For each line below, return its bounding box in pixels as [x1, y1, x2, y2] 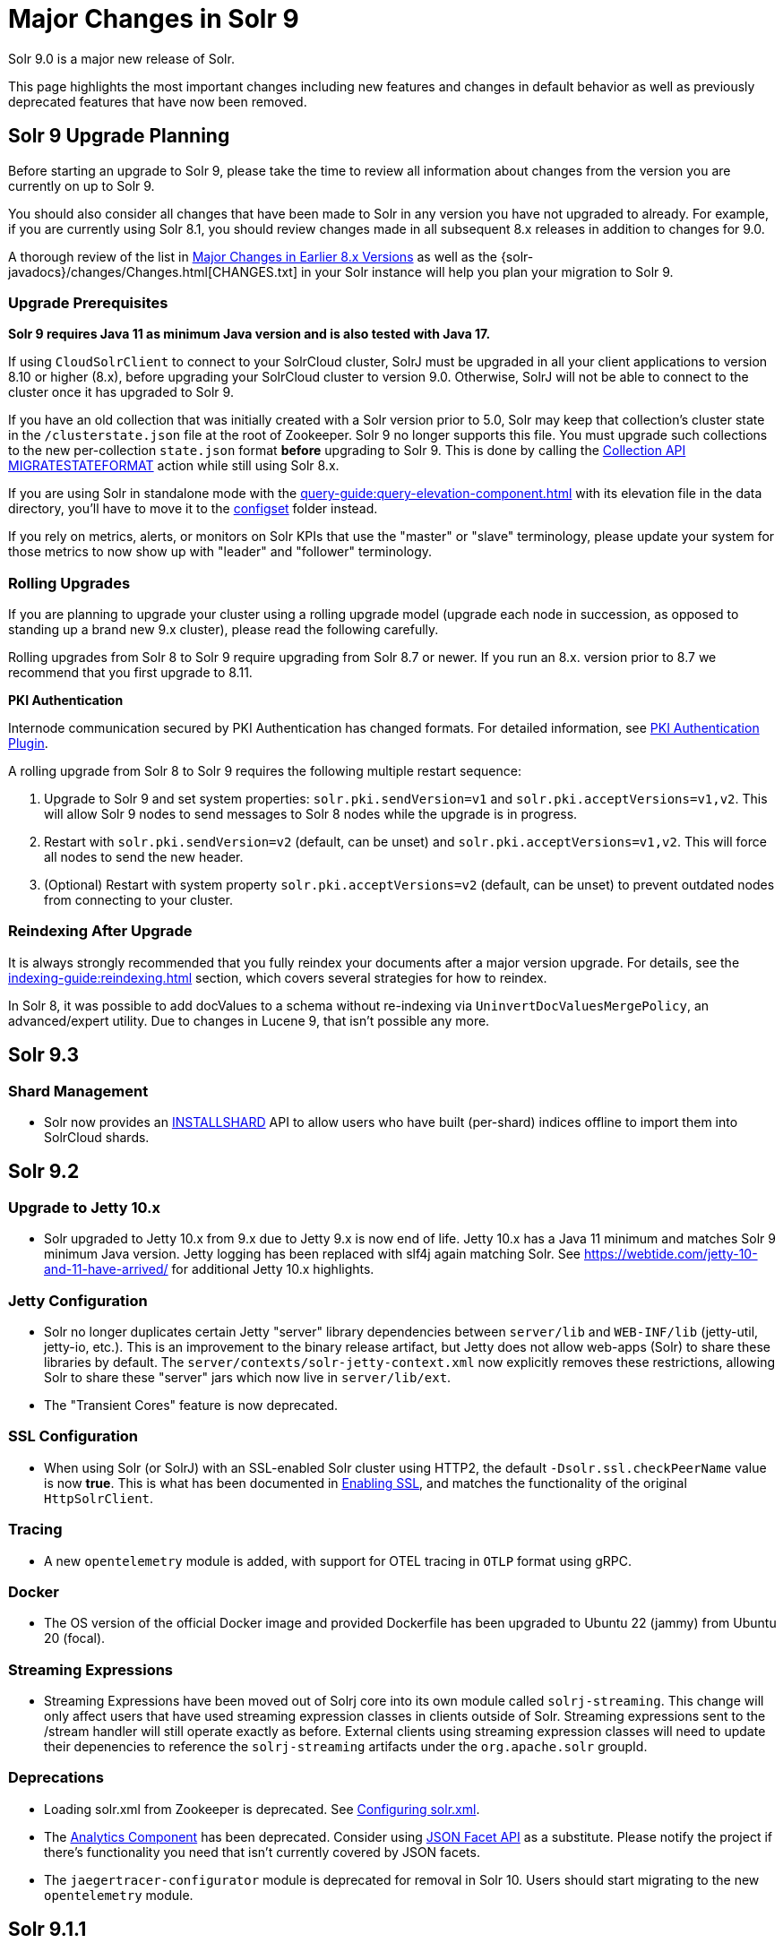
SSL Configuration [8, 1427, 139, 1446]
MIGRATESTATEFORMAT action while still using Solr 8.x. [8, 458, 340, 474]
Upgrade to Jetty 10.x [8, 1198, 160, 1217]
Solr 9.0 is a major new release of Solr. [8, 50, 235, 66]
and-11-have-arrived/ [44, 1261, 168, 1277]
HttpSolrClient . [44, 1490, 154, 1506]
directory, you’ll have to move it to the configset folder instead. [8, 501, 378, 517]
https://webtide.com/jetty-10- [583, 1246, 758, 1262]
